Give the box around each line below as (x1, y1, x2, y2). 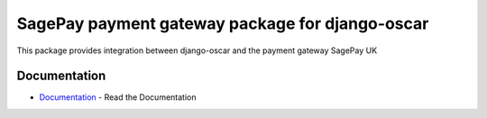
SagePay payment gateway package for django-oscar (16, 14, 429, 33)
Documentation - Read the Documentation (39, 92, 197, 103)
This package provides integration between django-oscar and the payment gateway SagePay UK (16, 45, 378, 56)
